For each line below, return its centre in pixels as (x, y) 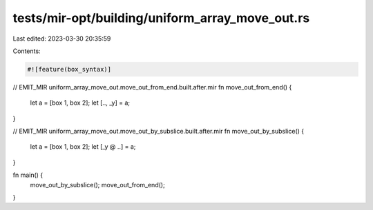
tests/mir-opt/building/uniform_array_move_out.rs (161, 18)
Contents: (27, 51)
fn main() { (28, 175)
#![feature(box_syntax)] (69, 69)
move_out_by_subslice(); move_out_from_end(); (97, 185)
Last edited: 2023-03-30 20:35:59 (62, 39)
